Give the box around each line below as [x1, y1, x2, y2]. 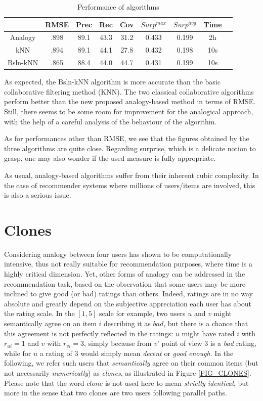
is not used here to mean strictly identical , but [105, 377, 249, 388]
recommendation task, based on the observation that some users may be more [4, 278, 245, 289]
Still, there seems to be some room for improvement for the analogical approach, [4, 106, 253, 116]
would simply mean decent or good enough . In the [80, 347, 234, 358]
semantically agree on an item [4, 318, 97, 329]
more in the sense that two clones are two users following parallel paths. [4, 387, 227, 398]
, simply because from [83, 338, 152, 348]
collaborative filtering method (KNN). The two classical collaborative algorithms [4, 86, 254, 97]
